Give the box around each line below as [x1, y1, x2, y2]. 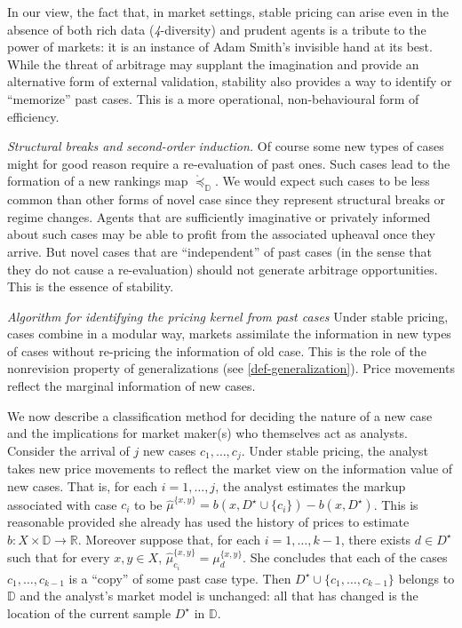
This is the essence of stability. [7, 277, 174, 296]
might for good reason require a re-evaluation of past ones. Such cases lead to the [7, 154, 450, 172]
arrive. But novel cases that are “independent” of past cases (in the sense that [7, 242, 432, 260]
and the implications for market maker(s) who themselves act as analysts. [7, 424, 408, 442]
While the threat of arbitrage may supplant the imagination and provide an [7, 54, 419, 73]
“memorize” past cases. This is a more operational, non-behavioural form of [7, 89, 419, 107]
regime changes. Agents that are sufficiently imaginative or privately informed [7, 207, 431, 226]
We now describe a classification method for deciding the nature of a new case [7, 406, 433, 425]
